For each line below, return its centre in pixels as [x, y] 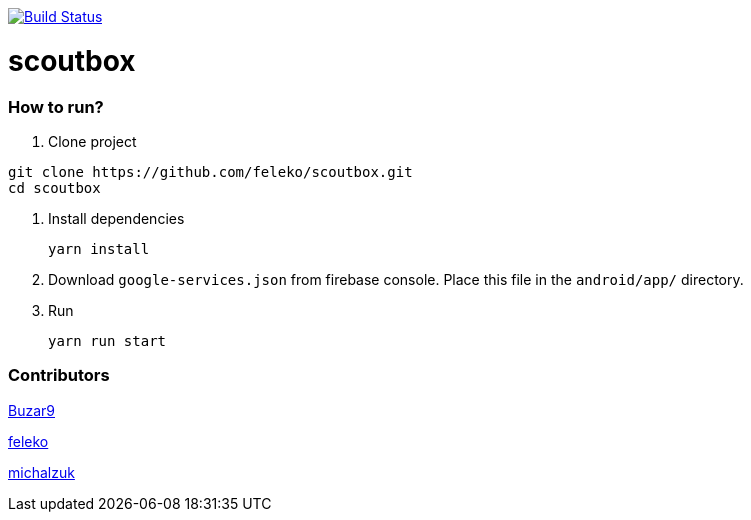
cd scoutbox [54, 187]
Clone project [92, 141]
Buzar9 [31, 410]
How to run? [56, 106]
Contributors [59, 375]
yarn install [99, 248]
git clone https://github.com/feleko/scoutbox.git [210, 171]
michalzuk [41, 472]
